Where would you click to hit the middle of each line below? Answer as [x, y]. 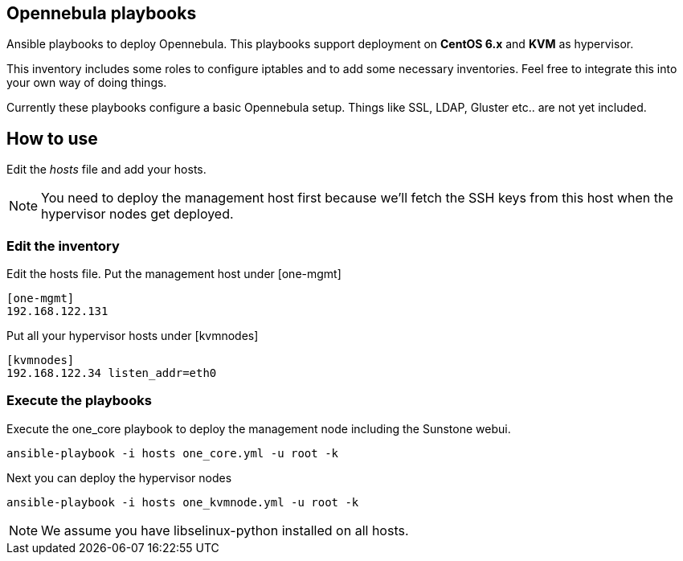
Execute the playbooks [79, 401]
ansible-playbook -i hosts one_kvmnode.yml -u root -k [183, 502]
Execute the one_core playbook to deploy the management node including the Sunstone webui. [259, 428]
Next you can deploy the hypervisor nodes [119, 477]
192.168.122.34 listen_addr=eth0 [112, 373]
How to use [52, 138]
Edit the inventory [63, 246]
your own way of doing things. [87, 83]
